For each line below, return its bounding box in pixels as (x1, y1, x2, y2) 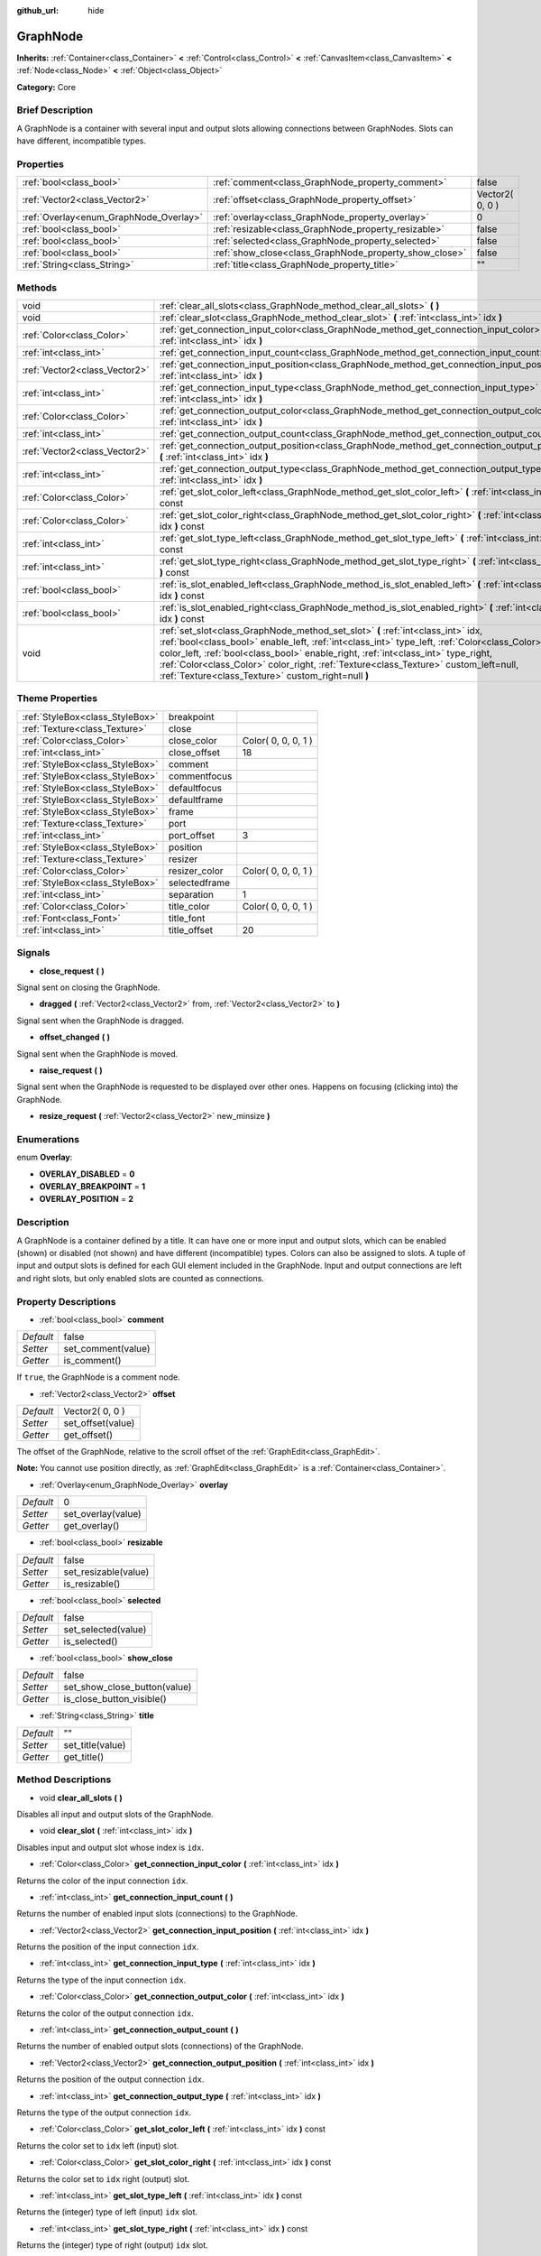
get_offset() (63, 1428, 113, 1441)
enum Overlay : (16, 1151, 73, 1163)
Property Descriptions (16, 1295, 116, 1308)
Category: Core (16, 81, 77, 92)
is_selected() (63, 1635, 118, 1648)
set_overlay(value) (63, 1508, 142, 1521)
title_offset (168, 923, 214, 936)
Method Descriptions (16, 1773, 112, 1786)
